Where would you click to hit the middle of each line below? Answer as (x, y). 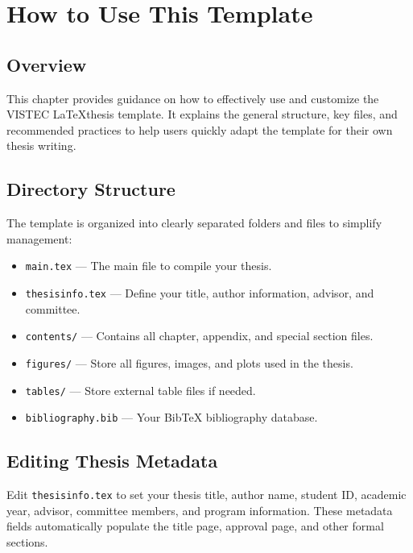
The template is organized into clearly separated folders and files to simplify (194, 223)
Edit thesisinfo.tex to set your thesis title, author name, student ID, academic (206, 495)
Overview (47, 64)
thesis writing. (41, 146)
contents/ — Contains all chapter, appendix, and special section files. (199, 336)
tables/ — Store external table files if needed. (140, 390)
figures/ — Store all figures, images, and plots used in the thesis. (189, 362)
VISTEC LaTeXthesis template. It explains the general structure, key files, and (202, 114)
